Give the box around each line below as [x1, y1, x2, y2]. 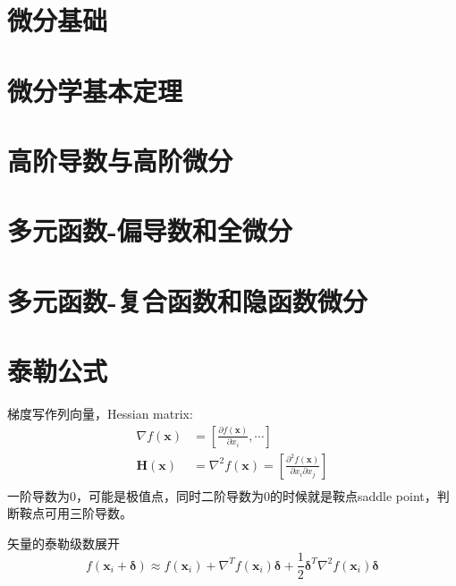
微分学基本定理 [7, 72, 183, 108]
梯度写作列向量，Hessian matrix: [7, 404, 193, 422]
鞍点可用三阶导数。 [19, 504, 132, 522]
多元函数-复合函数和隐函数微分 [7, 282, 367, 318]
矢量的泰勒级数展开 [7, 533, 120, 552]
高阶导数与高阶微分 [7, 141, 233, 178]
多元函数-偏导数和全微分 [7, 212, 292, 249]
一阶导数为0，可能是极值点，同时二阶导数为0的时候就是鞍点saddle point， [7, 486, 437, 505]
